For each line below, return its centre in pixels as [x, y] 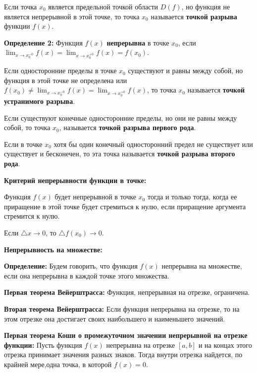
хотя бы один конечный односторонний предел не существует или [153, 144]
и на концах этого [225, 345]
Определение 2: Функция [43, 42]
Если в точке [23, 144]
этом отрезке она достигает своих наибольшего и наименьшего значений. [115, 318]
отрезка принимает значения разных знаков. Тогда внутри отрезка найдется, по [123, 354]
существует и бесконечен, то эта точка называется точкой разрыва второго [120, 154]
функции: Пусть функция [43, 345]
